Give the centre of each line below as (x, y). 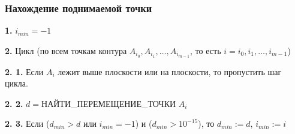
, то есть (206, 50)
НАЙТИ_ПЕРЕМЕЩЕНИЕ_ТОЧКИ (109, 103)
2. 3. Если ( (27, 123)
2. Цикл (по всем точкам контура (66, 50)
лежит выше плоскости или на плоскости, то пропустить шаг (170, 71)
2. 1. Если (24, 71)
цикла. (16, 83)
